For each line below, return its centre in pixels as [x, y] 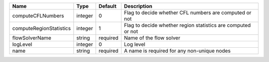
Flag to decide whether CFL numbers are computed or [188, 13]
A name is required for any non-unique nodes [177, 51]
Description [138, 6]
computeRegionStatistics [42, 28]
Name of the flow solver [152, 38]
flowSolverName [32, 38]
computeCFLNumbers [38, 16]
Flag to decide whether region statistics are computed [187, 25]
